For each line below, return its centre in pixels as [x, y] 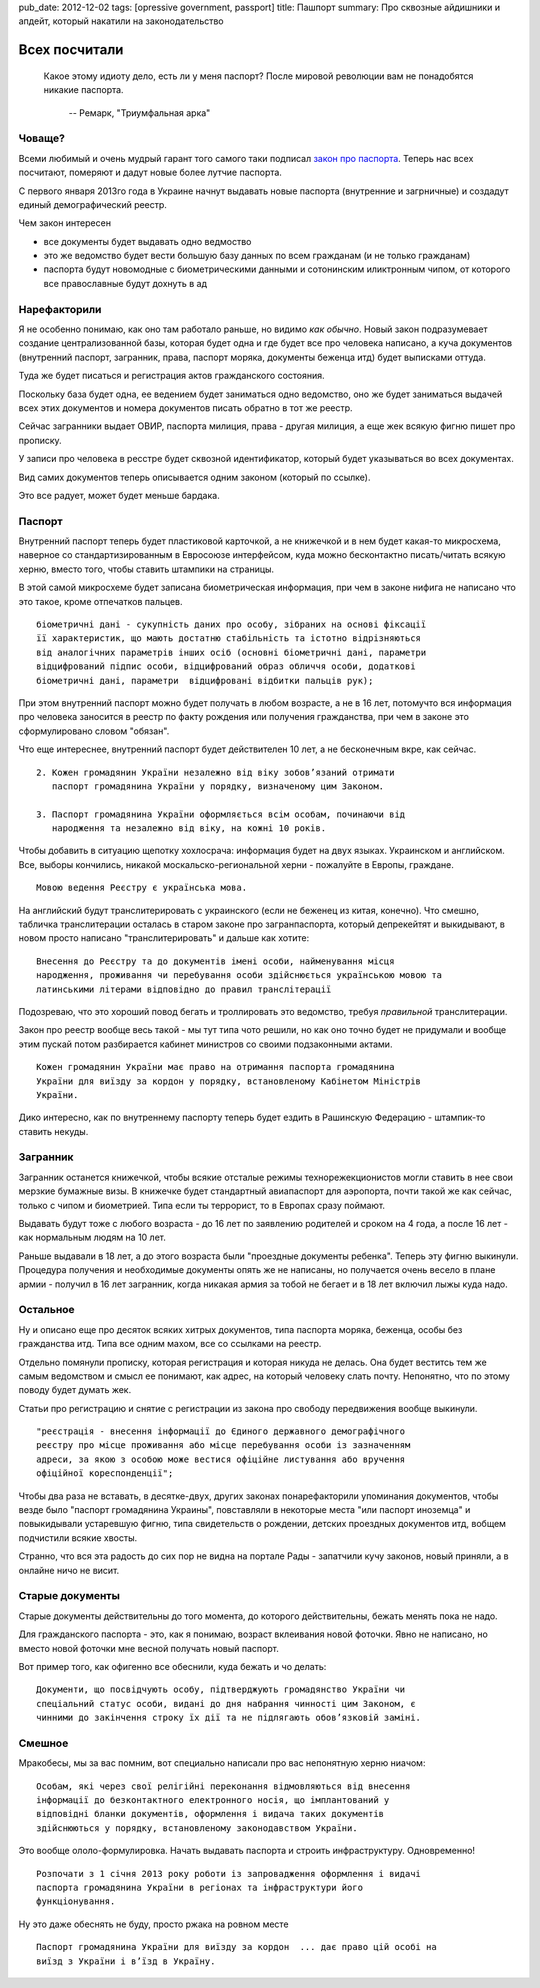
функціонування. [76, 1901]
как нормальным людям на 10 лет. [92, 1237]
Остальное [46, 1310]
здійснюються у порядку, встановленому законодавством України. [197, 1828]
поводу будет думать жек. [75, 1390]
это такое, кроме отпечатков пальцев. [101, 601]
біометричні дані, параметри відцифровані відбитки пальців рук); [205, 680]
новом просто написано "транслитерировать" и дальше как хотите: [164, 938]
